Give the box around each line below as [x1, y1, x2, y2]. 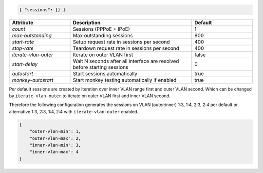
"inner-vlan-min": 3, [29, 142, 81, 148]
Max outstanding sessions [73, 32, 133, 39]
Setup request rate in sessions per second [73, 38, 170, 45]
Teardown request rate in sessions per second [73, 44, 180, 51]
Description [73, 19, 101, 26]
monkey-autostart [12, 76, 54, 83]
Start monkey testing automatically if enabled [73, 76, 177, 83]
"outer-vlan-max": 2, [29, 135, 81, 141]
